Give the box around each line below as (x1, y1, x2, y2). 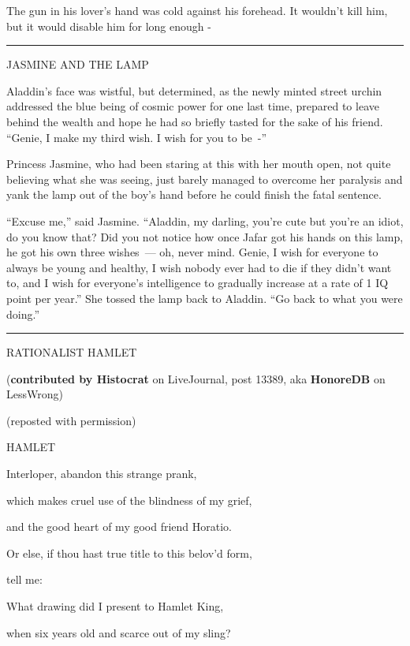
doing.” (6, 305, 40, 322)
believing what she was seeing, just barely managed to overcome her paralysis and (6, 170, 403, 187)
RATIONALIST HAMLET (6, 344, 137, 360)
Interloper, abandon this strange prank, (6, 465, 197, 482)
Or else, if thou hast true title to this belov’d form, (6, 544, 252, 561)
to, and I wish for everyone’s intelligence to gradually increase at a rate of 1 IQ (6, 274, 389, 291)
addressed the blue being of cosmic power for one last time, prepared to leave (6, 98, 379, 114)
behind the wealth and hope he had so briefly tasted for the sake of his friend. (6, 113, 383, 129)
